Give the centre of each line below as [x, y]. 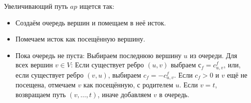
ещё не [237, 74]
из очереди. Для [214, 55]
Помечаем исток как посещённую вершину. [80, 39]
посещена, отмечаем [46, 85]
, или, [232, 65]
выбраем [183, 65]
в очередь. [174, 94]
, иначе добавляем [125, 94]
